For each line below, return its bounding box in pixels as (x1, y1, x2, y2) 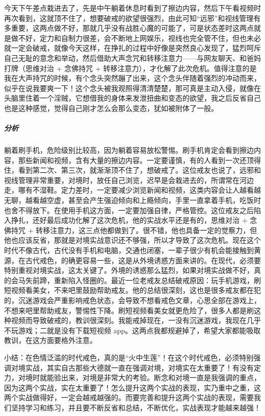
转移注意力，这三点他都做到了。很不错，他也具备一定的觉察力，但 (36, 224, 257, 235)
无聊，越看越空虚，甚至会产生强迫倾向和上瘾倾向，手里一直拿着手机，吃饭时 (4, 195, 261, 205)
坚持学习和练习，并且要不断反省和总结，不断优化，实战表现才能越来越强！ (11, 402, 261, 412)
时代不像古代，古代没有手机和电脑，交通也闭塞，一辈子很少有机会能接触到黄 (4, 245, 261, 256)
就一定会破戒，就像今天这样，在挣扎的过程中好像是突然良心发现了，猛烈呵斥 (4, 42, 261, 53)
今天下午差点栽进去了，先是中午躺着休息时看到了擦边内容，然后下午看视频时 (4, 3, 261, 13)
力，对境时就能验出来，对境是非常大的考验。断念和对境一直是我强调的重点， (4, 372, 261, 383)
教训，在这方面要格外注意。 (4, 335, 97, 345)
